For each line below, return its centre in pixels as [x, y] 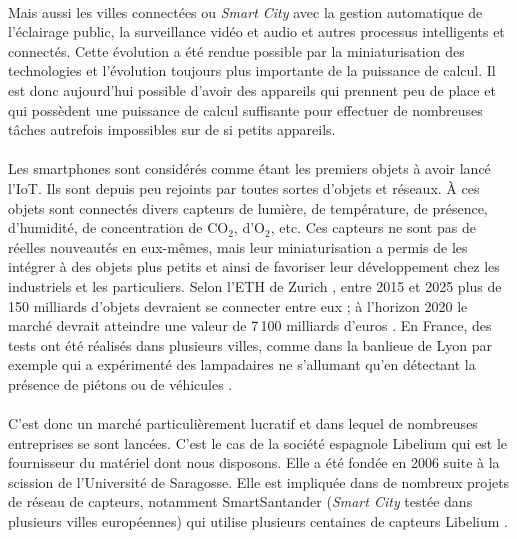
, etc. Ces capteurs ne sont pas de [373, 227]
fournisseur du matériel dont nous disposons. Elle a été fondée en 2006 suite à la [254, 462]
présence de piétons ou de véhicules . [120, 383]
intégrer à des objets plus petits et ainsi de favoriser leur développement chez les [254, 266]
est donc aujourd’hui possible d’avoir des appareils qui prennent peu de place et [252, 89]
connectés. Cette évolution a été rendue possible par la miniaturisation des [236, 50]
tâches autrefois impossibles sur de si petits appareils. [172, 129]
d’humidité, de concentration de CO [118, 227]
